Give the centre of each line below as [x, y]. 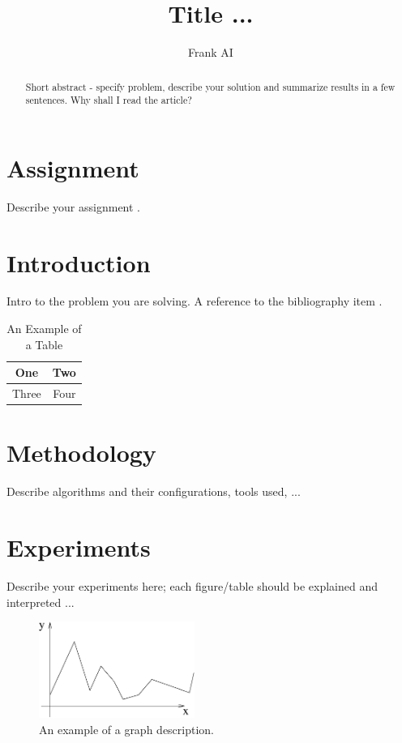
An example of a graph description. [127, 729]
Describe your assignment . [73, 206]
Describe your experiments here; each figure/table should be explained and [192, 586]
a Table [44, 344]
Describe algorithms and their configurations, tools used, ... [154, 491]
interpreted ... [41, 602]
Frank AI [211, 52]
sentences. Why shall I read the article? [109, 100]
